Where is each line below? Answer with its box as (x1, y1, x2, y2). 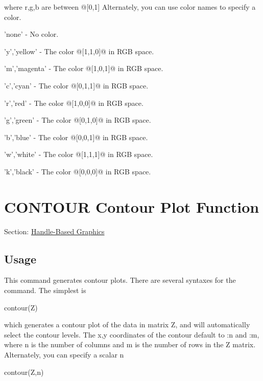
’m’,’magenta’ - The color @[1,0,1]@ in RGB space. (4, 63, 163, 74)
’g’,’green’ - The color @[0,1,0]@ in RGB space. (4, 115, 151, 125)
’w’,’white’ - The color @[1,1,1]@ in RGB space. (4, 149, 153, 160)
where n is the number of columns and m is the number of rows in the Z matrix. (4, 339, 256, 350)
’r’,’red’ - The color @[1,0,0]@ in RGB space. (4, 97, 144, 108)
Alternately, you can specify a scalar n (4, 349, 124, 360)
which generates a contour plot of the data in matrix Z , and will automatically (4, 319, 250, 330)
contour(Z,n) (4, 366, 44, 377)
